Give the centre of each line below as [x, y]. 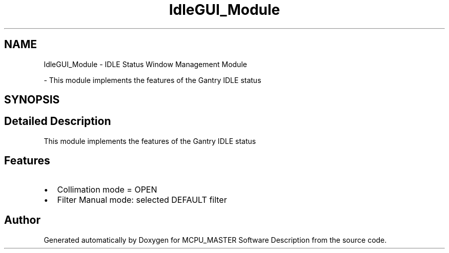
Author [22, 220]
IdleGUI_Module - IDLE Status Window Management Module [145, 64]
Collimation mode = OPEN [107, 189]
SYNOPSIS [32, 100]
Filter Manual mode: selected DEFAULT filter [142, 199]
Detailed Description [58, 121]
